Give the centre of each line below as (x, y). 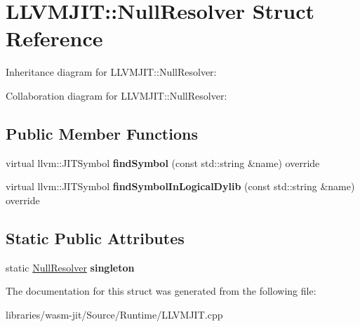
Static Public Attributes (95, 238)
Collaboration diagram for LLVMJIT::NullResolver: (116, 95)
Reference (54, 38)
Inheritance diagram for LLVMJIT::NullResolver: (111, 72)
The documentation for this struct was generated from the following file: (161, 291)
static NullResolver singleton (70, 267)
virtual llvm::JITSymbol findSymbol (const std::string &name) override (163, 162)
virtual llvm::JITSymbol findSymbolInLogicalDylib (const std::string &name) (180, 186)
